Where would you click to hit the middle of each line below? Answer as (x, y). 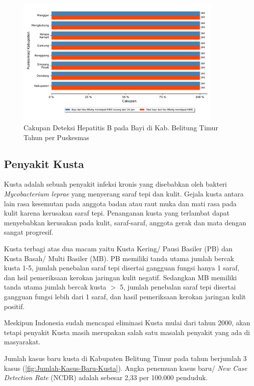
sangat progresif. (29, 232)
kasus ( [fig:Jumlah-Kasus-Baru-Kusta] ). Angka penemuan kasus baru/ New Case (126, 368)
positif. (14, 306)
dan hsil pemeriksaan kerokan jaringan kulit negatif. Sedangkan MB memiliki (120, 277)
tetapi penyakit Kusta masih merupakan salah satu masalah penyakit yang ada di (127, 332)
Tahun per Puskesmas (56, 137)
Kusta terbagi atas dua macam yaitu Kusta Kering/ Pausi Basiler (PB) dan (118, 249)
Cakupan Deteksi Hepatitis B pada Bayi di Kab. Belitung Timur (121, 128)
